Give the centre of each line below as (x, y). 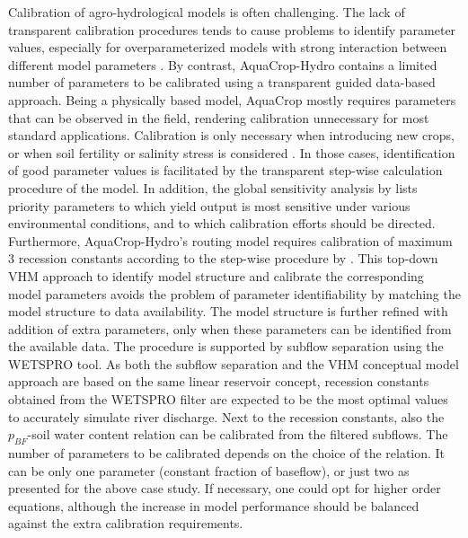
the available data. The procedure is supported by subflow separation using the (226, 346)
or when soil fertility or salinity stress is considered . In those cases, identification (232, 152)
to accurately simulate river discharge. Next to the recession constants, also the (226, 416)
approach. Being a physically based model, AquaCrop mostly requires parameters (232, 99)
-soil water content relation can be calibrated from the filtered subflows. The (238, 434)
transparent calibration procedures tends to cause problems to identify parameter (232, 29)
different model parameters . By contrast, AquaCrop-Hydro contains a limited (223, 64)
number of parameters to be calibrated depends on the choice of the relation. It (227, 453)
